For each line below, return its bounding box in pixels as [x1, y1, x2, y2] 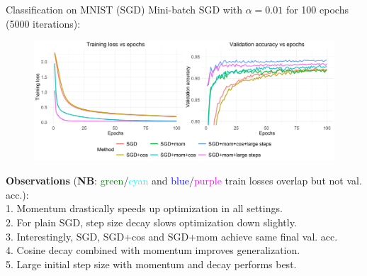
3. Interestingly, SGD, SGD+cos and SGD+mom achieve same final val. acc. [6, 228, 338, 243]
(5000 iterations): [6, 16, 81, 31]
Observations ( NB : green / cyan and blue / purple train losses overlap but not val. [6, 173, 362, 188]
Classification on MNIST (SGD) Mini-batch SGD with [6, 2, 243, 16]
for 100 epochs [286, 2, 349, 16]
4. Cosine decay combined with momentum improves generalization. [6, 243, 300, 258]
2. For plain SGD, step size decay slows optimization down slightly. [6, 214, 297, 229]
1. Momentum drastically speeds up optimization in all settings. [6, 201, 283, 216]
